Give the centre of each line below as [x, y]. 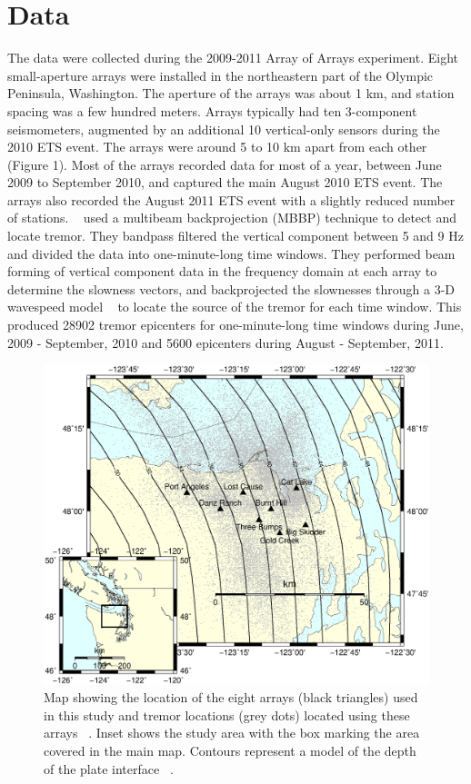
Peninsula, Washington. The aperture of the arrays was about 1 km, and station [231, 93]
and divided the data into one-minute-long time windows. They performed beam [231, 253]
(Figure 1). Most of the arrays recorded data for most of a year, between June [225, 164]
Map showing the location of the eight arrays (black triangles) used [231, 697]
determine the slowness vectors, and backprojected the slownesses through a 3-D [231, 288]
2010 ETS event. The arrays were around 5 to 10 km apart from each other [217, 147]
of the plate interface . [109, 768]
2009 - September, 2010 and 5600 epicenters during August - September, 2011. [225, 342]
